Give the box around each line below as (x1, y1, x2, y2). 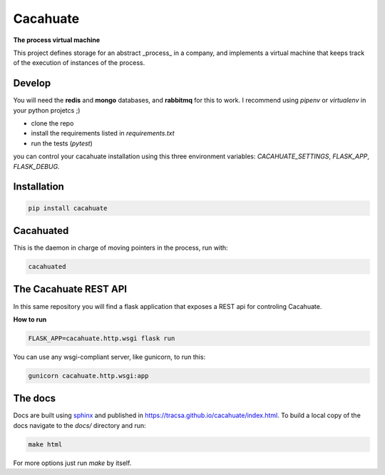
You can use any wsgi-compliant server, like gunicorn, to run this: (13, 352, 206, 361)
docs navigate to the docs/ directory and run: (13, 421, 146, 429)
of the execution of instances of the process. (13, 58, 145, 67)
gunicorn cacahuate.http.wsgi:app (28, 372, 149, 379)
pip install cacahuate (28, 204, 108, 212)
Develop (13, 77, 51, 89)
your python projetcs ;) (13, 106, 81, 114)
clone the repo (31, 119, 74, 128)
